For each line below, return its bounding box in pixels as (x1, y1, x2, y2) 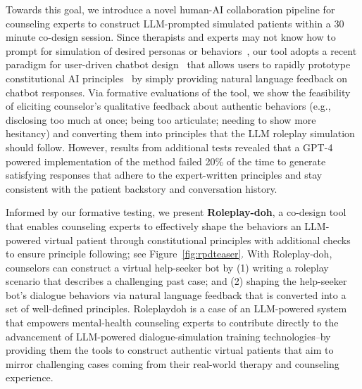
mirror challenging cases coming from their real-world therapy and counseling (6, 356, 339, 371)
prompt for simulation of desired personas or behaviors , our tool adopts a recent (6, 43, 357, 58)
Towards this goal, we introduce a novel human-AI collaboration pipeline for (6, 2, 335, 16)
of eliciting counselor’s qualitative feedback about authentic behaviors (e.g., (6, 98, 331, 113)
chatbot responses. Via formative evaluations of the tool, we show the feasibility (6, 84, 351, 99)
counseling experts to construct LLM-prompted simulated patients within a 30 (6, 15, 344, 30)
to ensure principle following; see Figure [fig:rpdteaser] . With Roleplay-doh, (6, 246, 332, 261)
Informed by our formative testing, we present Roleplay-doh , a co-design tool (6, 205, 347, 219)
